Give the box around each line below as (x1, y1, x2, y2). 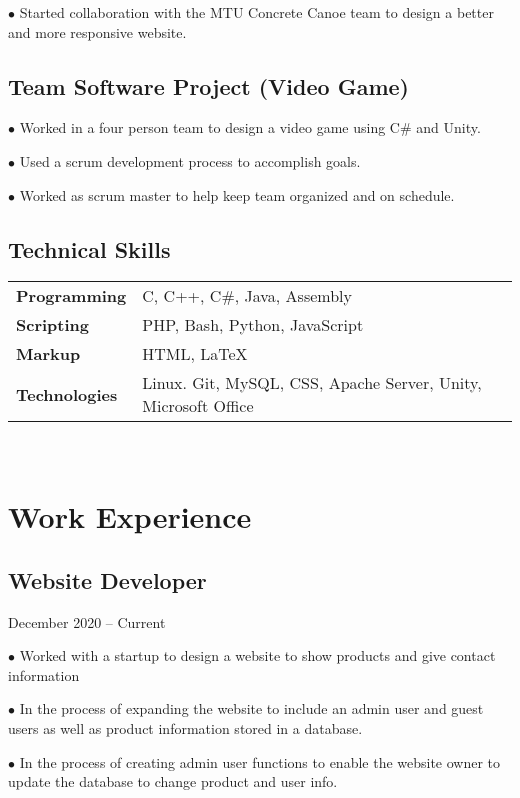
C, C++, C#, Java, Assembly (142, 284, 352, 308)
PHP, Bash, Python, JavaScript (142, 313, 364, 337)
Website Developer (8, 564, 207, 595)
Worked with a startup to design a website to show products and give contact (19, 645, 496, 666)
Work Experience (8, 496, 252, 537)
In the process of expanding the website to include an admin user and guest (19, 698, 484, 719)
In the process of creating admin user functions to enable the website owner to (19, 751, 501, 772)
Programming (16, 284, 127, 308)
